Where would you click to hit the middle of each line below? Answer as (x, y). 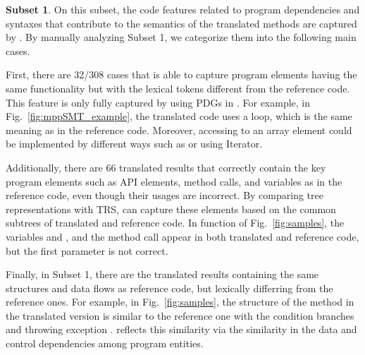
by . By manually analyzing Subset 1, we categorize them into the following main (181, 37)
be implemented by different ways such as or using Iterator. (134, 144)
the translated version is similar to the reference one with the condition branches (180, 315)
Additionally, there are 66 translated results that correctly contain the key (166, 167)
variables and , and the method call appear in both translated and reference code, (182, 236)
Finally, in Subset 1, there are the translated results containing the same (162, 274)
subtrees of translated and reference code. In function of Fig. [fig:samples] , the (175, 223)
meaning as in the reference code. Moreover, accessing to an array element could (179, 130)
